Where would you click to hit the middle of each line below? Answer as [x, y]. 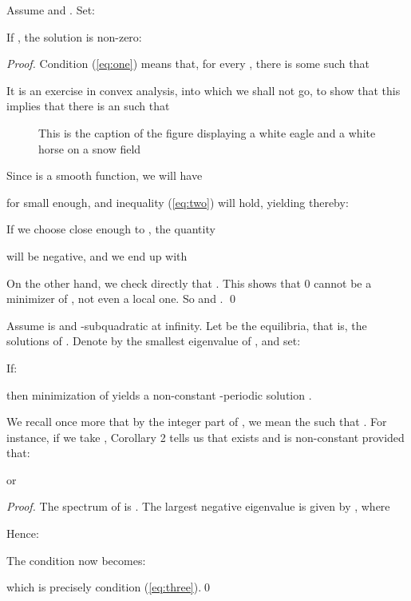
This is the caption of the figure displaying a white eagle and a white [207, 132]
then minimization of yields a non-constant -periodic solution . [159, 394]
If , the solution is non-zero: [74, 36]
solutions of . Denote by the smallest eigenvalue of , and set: [154, 341]
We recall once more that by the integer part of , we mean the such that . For [197, 422]
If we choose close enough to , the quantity [111, 229]
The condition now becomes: [76, 560]
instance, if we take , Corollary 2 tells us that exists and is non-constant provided [205, 437]
